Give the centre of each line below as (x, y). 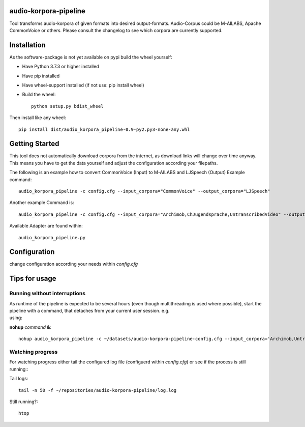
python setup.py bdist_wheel (67, 106)
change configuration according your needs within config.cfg (74, 264)
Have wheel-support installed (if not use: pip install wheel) (83, 85)
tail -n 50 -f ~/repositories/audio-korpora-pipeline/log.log (98, 390)
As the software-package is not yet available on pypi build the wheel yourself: (91, 57)
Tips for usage (33, 279)
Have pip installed (41, 76)
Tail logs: (19, 379)
